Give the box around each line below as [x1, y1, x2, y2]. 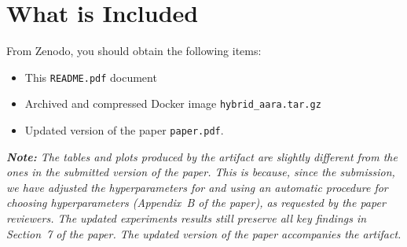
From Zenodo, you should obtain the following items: [6, 42, 262, 59]
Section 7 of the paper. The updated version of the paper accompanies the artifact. [6, 225, 401, 241]
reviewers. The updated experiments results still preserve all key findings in [6, 210, 367, 227]
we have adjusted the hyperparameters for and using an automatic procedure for [6, 179, 388, 195]
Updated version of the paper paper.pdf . [24, 122, 224, 138]
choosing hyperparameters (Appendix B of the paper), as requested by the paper [6, 194, 386, 211]
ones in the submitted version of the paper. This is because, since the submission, [6, 164, 395, 180]
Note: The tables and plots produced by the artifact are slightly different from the [6, 148, 398, 164]
